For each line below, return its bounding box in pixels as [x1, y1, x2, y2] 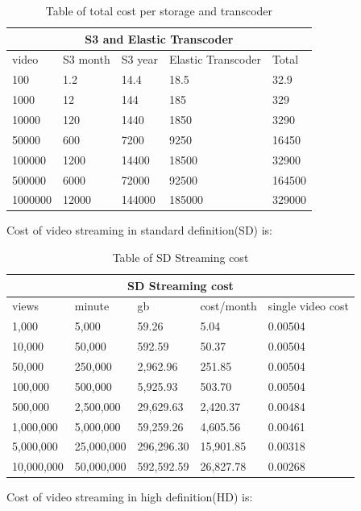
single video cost [268, 297, 349, 314]
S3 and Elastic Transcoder [85, 30, 234, 47]
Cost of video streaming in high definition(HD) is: [6, 488, 253, 505]
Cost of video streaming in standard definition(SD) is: [6, 222, 273, 239]
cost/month [200, 297, 257, 314]
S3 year [121, 51, 158, 68]
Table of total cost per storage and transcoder [45, 2, 273, 19]
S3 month [63, 51, 110, 68]
